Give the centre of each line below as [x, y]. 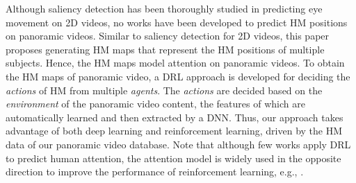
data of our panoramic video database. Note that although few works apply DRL [178, 144]
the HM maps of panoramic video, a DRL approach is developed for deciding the [178, 76]
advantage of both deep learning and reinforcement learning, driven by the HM [174, 131]
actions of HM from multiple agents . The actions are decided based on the [164, 90]
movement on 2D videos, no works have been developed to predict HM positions [177, 22]
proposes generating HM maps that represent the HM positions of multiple [165, 49]
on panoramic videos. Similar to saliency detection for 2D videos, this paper [168, 36]
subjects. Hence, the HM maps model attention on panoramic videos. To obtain [175, 63]
